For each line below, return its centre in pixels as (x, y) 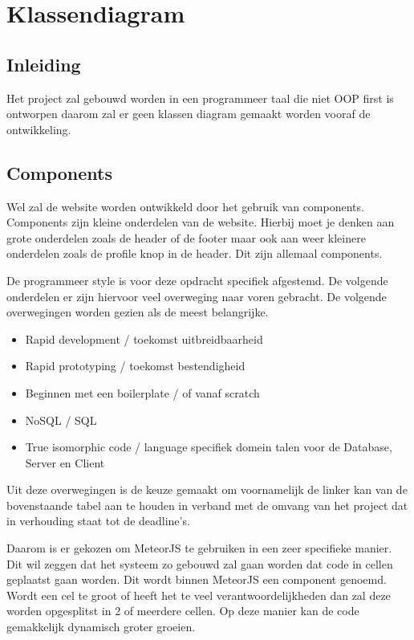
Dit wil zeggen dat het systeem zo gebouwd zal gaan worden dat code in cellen (200, 563)
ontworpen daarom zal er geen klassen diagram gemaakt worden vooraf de (189, 114)
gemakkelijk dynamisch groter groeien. (101, 627)
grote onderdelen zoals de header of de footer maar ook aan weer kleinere (186, 237)
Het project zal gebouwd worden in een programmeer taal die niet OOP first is (200, 98)
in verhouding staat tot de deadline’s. (98, 521)
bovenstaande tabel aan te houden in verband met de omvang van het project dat (207, 505)
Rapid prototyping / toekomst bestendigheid (135, 366)
